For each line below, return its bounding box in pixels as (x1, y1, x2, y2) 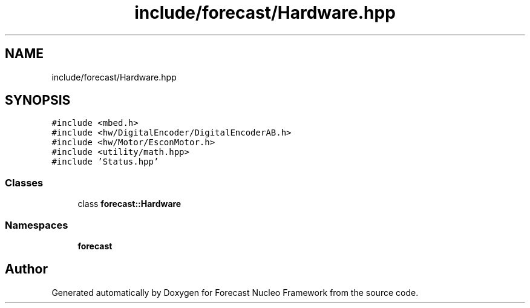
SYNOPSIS (5, 93, 71, 108)
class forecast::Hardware (77, 198, 182, 209)
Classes (5, 176, 44, 189)
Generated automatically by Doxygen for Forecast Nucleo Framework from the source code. (51, 287, 419, 298)
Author (5, 261, 48, 277)
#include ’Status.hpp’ (51, 157, 159, 167)
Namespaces (5, 218, 68, 231)
